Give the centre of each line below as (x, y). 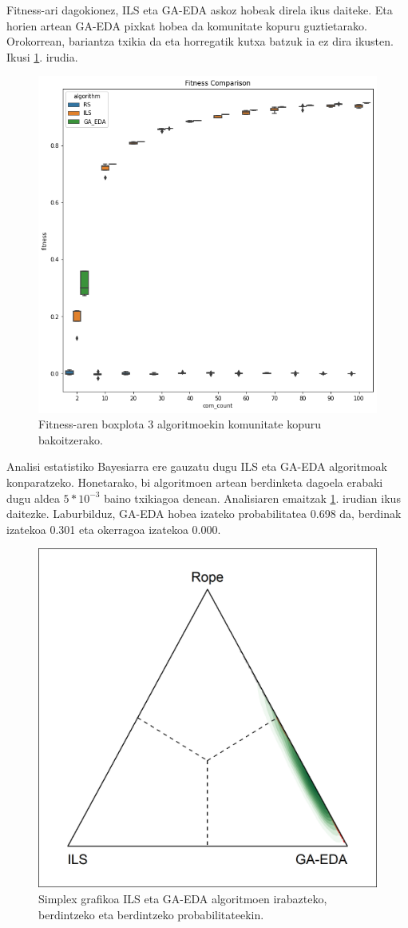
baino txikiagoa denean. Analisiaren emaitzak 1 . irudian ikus (252, 498)
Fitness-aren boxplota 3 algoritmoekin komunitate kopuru (180, 424)
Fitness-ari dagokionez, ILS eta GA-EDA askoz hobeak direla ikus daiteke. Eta (200, 10)
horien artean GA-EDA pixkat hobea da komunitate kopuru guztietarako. (187, 25)
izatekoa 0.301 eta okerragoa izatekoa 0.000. (114, 529)
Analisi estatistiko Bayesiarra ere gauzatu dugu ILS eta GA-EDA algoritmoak (197, 466)
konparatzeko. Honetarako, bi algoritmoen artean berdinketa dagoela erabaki (195, 482)
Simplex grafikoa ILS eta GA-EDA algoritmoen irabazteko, (183, 898)
